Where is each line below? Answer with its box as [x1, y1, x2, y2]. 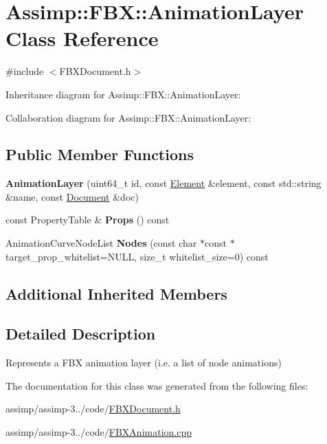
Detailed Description [5, 323, 156, 344]
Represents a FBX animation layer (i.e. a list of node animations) [5, 355, 282, 370]
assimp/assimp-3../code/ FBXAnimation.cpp [5, 425, 192, 439]
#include [5, 64, 44, 78]
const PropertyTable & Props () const [5, 212, 170, 227]
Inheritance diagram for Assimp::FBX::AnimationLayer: [5, 87, 241, 101]
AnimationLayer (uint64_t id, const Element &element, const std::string [5, 176, 322, 190]
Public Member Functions [5, 144, 194, 165]
